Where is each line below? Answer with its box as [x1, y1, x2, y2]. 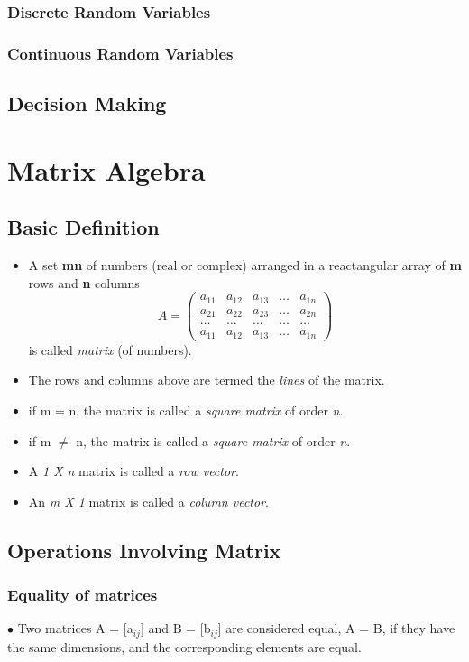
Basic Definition [7, 213, 160, 241]
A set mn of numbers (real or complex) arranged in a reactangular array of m [28, 256, 462, 275]
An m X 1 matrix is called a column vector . [28, 491, 269, 510]
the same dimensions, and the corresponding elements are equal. [7, 637, 362, 656]
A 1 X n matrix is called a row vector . [28, 462, 239, 480]
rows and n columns [28, 273, 140, 292]
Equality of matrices [7, 583, 158, 606]
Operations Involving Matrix [7, 536, 281, 564]
